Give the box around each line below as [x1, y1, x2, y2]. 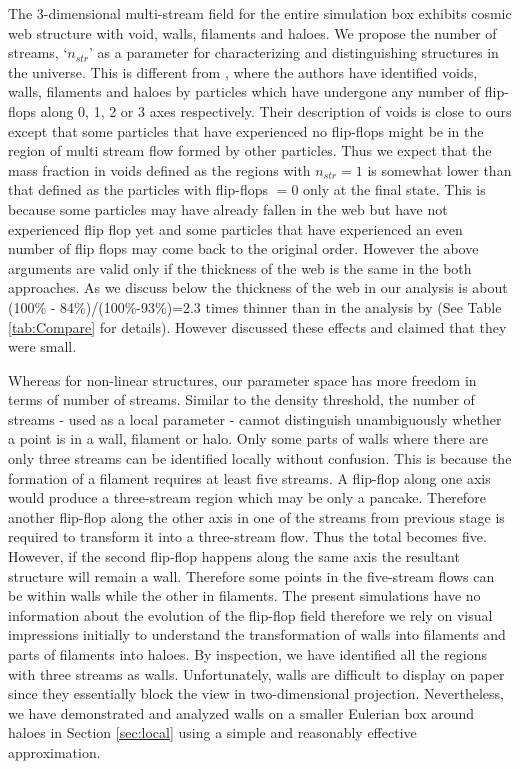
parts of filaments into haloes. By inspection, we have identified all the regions [8, 644, 487, 664]
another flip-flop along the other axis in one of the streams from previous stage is [8, 506, 505, 527]
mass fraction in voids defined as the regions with [8, 159, 311, 180]
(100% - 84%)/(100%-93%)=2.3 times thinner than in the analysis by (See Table [8, 296, 502, 317]
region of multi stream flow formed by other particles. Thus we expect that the [8, 140, 492, 161]
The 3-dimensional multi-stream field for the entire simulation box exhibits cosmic [8, 3, 512, 23]
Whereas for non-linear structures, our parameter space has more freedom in [8, 369, 477, 390]
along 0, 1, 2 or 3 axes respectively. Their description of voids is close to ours [40, 100, 512, 121]
